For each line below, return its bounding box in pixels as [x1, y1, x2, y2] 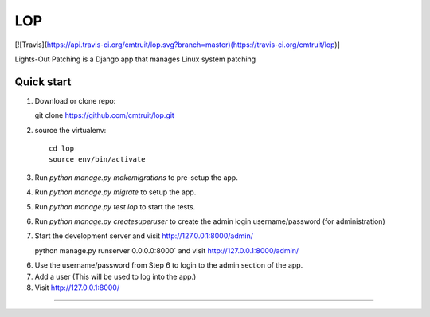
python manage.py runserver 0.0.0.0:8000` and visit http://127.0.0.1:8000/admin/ [34, 245, 299, 255]
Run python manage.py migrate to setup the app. [34, 187, 197, 197]
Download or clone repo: [34, 96, 116, 105]
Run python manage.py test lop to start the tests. [34, 202, 196, 211]
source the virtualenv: [34, 125, 107, 135]
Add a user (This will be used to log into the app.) [34, 272, 197, 281]
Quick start [14, 75, 72, 88]
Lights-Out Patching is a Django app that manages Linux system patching [14, 54, 256, 64]
